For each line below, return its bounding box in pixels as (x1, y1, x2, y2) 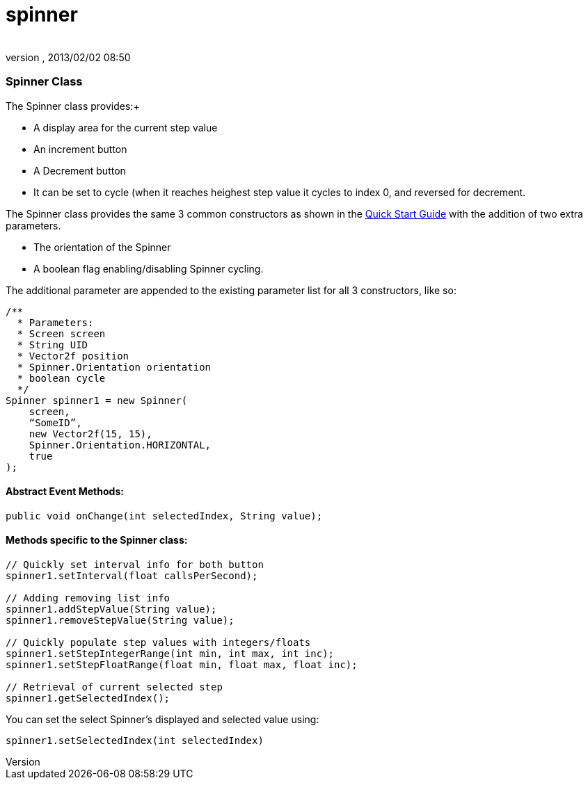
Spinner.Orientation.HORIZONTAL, (29, 439, 212, 451)
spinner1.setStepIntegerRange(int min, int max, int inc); (6, 647, 335, 659)
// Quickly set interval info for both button (6, 558, 264, 570)
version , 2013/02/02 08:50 (6, 51, 131, 63)
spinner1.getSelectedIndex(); (6, 692, 170, 704)
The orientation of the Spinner (33, 241, 171, 253)
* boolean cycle (17, 372, 106, 384)
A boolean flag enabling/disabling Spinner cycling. (33, 262, 264, 275)
